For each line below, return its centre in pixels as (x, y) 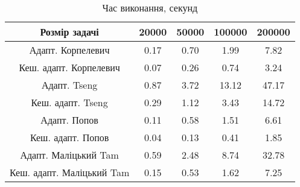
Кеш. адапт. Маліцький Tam (70, 172)
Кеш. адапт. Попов (69, 137)
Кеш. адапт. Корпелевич (69, 67)
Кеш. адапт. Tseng (69, 102)
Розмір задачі (69, 32)
